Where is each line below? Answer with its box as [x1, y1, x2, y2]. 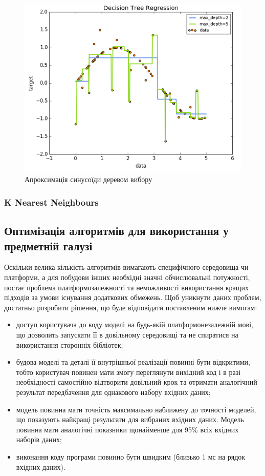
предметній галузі [4, 237, 93, 253]
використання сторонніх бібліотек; [16, 339, 123, 350]
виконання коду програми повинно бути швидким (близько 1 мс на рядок [16, 451, 246, 462]
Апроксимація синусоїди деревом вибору [25, 174, 152, 185]
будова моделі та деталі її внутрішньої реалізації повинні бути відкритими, [16, 356, 250, 367]
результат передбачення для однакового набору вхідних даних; [16, 386, 211, 397]
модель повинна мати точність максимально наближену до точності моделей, [16, 404, 256, 414]
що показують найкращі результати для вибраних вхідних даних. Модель [16, 414, 244, 425]
